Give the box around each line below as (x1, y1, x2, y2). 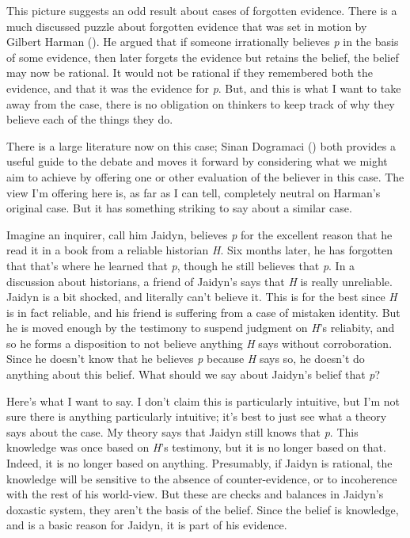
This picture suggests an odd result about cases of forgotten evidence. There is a (6, 2, 397, 18)
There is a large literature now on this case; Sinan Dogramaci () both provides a (6, 137, 396, 154)
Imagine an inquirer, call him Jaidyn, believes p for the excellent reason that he (6, 226, 393, 242)
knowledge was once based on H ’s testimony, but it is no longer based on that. (6, 439, 386, 456)
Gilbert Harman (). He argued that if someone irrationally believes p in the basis (6, 33, 399, 50)
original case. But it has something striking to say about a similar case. (6, 200, 352, 216)
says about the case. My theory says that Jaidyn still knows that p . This (6, 423, 359, 440)
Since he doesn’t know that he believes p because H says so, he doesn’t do (6, 350, 365, 367)
